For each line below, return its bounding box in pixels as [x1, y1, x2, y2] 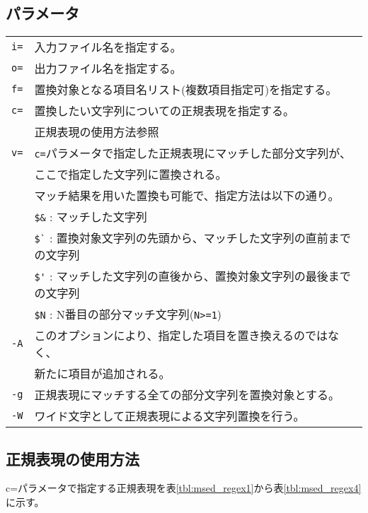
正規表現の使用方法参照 [34, 124, 159, 141]
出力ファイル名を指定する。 [34, 60, 182, 77]
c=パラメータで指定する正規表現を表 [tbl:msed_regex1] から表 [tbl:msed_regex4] [6, 480, 362, 495]
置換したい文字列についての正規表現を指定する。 [34, 102, 294, 119]
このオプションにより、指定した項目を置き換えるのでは [34, 327, 328, 344]
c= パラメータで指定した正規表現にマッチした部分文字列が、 [34, 145, 351, 162]
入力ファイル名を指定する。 [34, 39, 182, 56]
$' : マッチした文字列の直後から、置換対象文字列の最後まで [34, 268, 351, 285]
